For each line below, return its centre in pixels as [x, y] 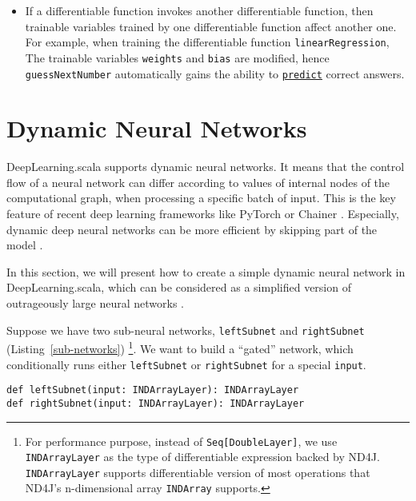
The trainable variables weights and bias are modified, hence [177, 57]
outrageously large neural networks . [95, 303]
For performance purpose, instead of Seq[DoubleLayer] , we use [181, 441]
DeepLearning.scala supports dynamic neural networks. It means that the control [206, 167]
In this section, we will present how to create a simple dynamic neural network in [206, 271]
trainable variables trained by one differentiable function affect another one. [211, 26]
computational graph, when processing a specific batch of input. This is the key [201, 198]
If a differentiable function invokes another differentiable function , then [199, 10]
